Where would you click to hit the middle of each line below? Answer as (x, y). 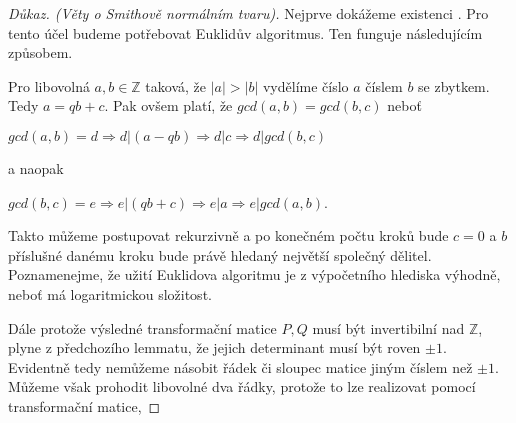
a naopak (36, 167)
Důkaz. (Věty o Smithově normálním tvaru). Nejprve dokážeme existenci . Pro (248, 13)
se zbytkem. (454, 85)
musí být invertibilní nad (388, 327)
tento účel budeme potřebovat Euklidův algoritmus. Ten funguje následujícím (245, 32)
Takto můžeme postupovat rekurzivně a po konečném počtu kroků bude (228, 235)
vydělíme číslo (305, 85)
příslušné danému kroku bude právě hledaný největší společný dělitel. (220, 254)
